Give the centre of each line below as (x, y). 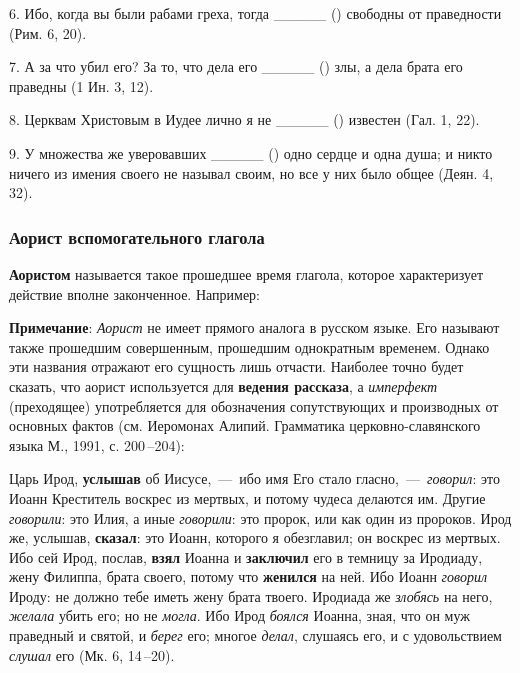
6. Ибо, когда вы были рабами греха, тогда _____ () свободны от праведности (255, 13)
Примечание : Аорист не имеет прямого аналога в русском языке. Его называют (254, 327)
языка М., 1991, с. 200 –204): (97, 444)
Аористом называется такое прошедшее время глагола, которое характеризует (246, 273)
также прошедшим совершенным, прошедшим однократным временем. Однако (249, 346)
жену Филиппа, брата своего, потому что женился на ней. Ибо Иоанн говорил (248, 576)
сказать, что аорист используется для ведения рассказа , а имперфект (223, 385)
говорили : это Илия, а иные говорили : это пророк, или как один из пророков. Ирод (260, 517)
